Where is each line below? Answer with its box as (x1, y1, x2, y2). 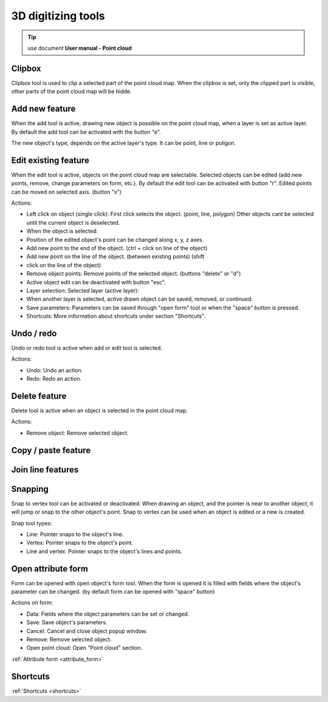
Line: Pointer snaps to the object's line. (26, 530, 124, 537)
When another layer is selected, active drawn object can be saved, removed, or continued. (26, 295, 253, 303)
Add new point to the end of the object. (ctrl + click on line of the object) (26, 244, 208, 251)
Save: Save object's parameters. (26, 619, 108, 626)
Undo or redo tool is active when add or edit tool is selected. (11, 344, 162, 352)
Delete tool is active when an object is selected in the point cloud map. (11, 407, 188, 414)
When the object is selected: (26, 228, 98, 235)
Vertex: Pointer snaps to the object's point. (26, 539, 134, 547)
